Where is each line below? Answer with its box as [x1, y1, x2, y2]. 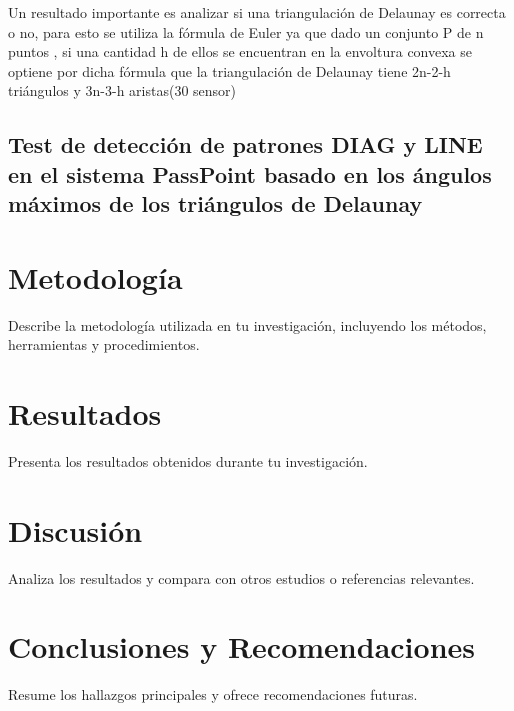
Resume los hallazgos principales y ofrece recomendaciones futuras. [8, 684, 418, 705]
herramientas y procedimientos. [8, 334, 200, 355]
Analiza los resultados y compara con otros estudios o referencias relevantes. [8, 567, 475, 588]
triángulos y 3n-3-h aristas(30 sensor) [8, 80, 237, 101]
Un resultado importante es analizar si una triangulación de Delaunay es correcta [8, 2, 506, 22]
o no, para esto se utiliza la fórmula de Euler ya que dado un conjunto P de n [8, 21, 484, 42]
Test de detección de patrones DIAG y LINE [8, 129, 483, 160]
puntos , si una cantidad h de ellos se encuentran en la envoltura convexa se [8, 41, 472, 62]
